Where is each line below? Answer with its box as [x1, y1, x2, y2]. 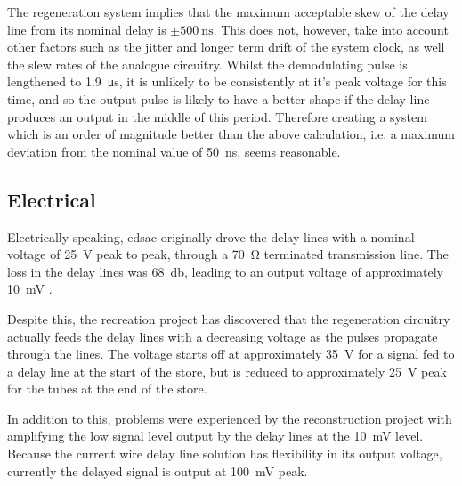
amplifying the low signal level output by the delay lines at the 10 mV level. [7, 426, 424, 445]
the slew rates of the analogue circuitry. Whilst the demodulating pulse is [7, 54, 408, 73]
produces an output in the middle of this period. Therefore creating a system [7, 107, 427, 126]
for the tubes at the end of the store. [7, 379, 207, 398]
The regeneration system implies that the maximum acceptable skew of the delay [7, 3, 450, 20]
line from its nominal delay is [7, 20, 166, 38]
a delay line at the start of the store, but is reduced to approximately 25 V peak [7, 361, 447, 380]
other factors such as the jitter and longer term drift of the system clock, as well [7, 37, 445, 56]
